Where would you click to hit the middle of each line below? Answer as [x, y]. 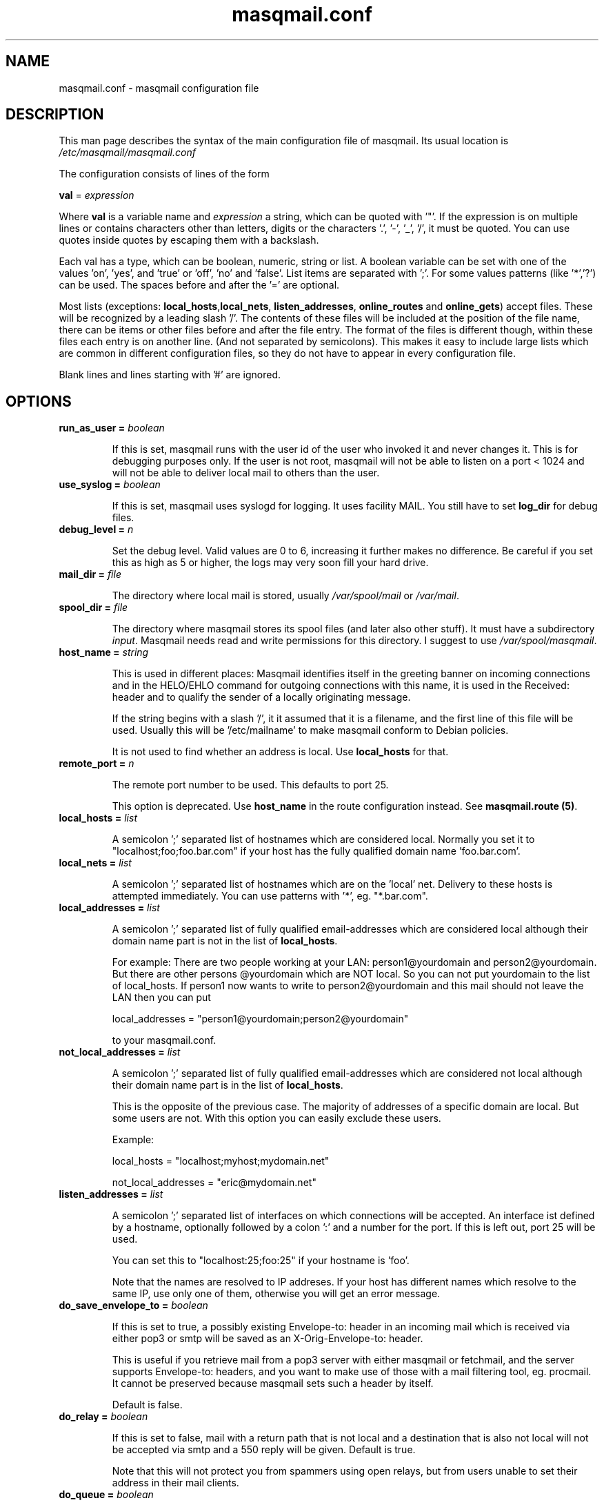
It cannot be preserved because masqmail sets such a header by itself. [273, 1383]
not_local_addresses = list [120, 1052]
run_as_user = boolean [112, 428]
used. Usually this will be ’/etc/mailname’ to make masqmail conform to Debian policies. [310, 730]
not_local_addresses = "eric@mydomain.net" [214, 1183]
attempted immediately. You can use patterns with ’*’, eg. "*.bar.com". [270, 896]
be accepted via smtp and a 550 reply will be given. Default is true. [264, 1450]
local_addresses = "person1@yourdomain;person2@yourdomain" [260, 1019]
